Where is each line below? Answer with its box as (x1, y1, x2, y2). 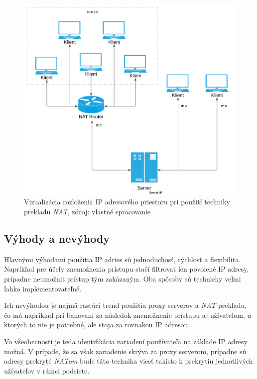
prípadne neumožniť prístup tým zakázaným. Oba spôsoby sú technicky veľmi (4, 274, 241, 284)
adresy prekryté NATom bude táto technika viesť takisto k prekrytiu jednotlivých (4, 356, 253, 366)
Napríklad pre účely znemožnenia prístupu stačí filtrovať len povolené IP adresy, (4, 264, 249, 274)
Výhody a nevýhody (4, 231, 110, 246)
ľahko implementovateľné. (4, 283, 82, 293)
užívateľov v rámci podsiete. (4, 365, 90, 376)
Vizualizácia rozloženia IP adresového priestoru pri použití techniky (24, 196, 230, 207)
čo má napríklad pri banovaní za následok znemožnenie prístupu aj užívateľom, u (4, 309, 252, 320)
